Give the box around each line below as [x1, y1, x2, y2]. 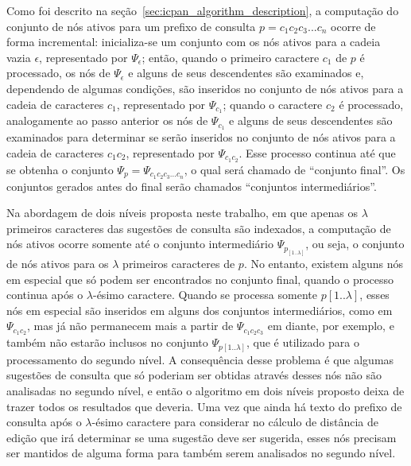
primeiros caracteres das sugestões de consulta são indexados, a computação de [6, 219, 391, 236]
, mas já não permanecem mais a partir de [26, 317, 234, 334]
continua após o [6, 286, 83, 303]
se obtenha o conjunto [6, 161, 114, 177]
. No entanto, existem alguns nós [243, 255, 403, 272]
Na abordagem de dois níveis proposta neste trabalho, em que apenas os [6, 204, 358, 221]
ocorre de [331, 17, 376, 34]
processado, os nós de [6, 64, 111, 81]
